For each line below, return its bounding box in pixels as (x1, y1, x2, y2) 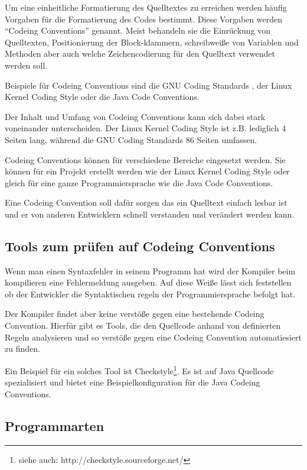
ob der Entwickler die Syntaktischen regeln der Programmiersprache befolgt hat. (5, 287, 296, 300)
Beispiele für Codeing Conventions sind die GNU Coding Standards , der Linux (5, 79, 292, 91)
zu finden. (5, 342, 40, 355)
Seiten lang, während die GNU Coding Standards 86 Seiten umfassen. (5, 133, 257, 145)
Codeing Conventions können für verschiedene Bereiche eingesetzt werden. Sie (5, 153, 286, 166)
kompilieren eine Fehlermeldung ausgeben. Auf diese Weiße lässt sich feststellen (5, 276, 292, 289)
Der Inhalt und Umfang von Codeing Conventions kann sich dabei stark (5, 110, 266, 122)
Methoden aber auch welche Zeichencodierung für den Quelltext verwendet (5, 47, 275, 60)
